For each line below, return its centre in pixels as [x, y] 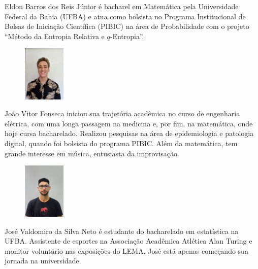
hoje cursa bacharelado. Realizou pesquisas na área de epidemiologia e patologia [129, 133]
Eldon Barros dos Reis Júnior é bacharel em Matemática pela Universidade [122, 6]
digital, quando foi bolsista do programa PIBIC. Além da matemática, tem [121, 143]
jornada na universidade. [43, 261]
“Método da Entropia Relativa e [55, 36]
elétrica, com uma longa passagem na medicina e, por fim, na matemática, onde [129, 123]
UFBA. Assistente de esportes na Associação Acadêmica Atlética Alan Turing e [128, 241]
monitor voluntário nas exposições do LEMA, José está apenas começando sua [126, 250]
